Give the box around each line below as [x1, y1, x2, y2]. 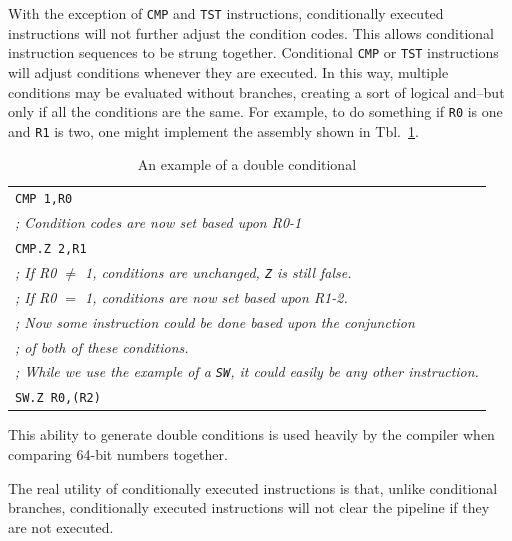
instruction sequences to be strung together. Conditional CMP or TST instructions [8, 42, 499, 63]
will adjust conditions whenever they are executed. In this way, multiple [8, 61, 449, 82]
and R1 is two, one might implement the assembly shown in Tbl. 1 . [8, 120, 419, 141]
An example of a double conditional [137, 154, 357, 175]
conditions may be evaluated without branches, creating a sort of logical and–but [8, 81, 505, 102]
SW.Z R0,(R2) [15, 391, 101, 406]
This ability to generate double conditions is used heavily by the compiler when [8, 424, 495, 445]
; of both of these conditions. [15, 336, 189, 357]
